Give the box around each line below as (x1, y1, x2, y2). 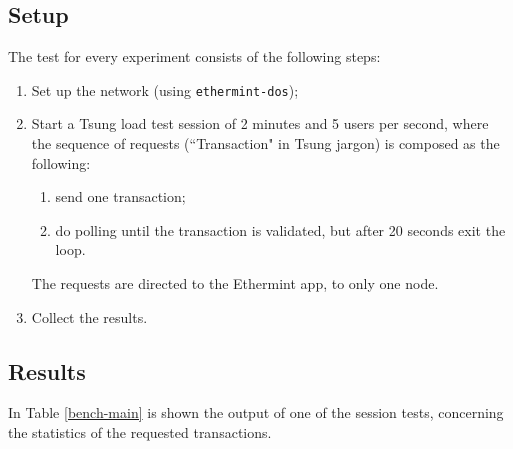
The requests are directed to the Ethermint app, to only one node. (31, 273, 439, 294)
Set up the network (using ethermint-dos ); (31, 79, 299, 100)
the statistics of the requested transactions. (8, 422, 272, 442)
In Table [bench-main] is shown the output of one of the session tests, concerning (8, 402, 504, 423)
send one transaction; (55, 186, 186, 207)
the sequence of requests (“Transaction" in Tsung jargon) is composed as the (31, 133, 500, 154)
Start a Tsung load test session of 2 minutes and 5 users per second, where (31, 113, 489, 134)
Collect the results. (31, 306, 148, 327)
